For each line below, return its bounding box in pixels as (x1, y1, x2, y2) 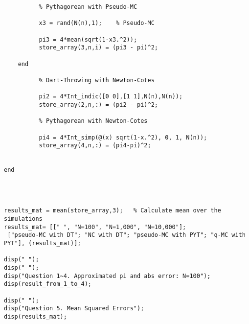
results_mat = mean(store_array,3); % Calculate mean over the (4, 207, 221, 214)
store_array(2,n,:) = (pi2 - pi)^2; (39, 101, 158, 108)
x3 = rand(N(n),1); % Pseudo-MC (39, 20, 155, 27)
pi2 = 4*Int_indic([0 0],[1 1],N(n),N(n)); (39, 93, 183, 100)
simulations (4, 215, 43, 223)
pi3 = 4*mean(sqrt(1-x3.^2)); (39, 36, 137, 43)
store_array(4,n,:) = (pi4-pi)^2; (39, 142, 151, 149)
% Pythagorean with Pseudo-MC (39, 3, 137, 10)
